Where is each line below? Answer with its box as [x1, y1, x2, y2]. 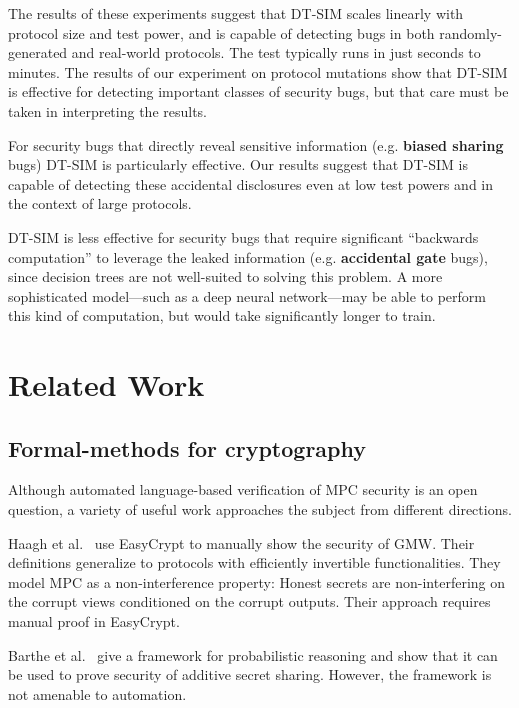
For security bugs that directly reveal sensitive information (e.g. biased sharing [8, 134, 504, 155]
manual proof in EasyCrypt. [8, 611, 180, 632]
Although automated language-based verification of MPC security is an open [8, 479, 478, 500]
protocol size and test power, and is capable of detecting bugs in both [8, 22, 435, 43]
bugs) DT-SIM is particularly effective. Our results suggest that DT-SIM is [8, 154, 469, 175]
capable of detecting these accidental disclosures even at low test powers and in [8, 173, 494, 194]
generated [8, 42, 68, 63]
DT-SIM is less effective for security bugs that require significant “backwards [8, 226, 479, 247]
